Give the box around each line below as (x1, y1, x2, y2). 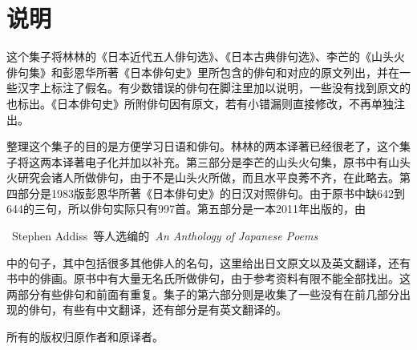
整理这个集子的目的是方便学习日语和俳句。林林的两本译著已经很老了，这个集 (6, 138, 411, 155)
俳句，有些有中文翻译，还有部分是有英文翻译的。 (28, 301, 287, 318)
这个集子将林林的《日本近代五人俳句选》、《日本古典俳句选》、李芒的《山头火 (6, 48, 405, 65)
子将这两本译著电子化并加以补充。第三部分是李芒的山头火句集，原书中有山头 (6, 153, 411, 170)
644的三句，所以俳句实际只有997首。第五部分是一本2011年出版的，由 (6, 200, 366, 217)
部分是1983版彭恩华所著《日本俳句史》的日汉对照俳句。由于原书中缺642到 (17, 184, 405, 201)
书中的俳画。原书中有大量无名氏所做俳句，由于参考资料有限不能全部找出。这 (6, 270, 411, 287)
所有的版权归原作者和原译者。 (6, 328, 164, 345)
